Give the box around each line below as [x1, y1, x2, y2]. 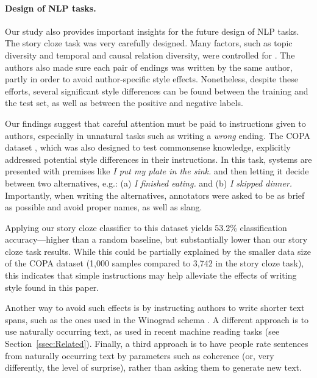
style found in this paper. [5, 280, 99, 293]
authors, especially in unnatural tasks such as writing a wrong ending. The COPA [5, 129, 311, 141]
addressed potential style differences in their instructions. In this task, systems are [5, 152, 312, 165]
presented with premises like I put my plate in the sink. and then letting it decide [5, 165, 309, 177]
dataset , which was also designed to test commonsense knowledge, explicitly [5, 141, 291, 154]
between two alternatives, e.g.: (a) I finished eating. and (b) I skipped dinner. [5, 176, 293, 189]
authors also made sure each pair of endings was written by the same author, [5, 60, 293, 73]
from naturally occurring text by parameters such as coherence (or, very [5, 349, 274, 362]
